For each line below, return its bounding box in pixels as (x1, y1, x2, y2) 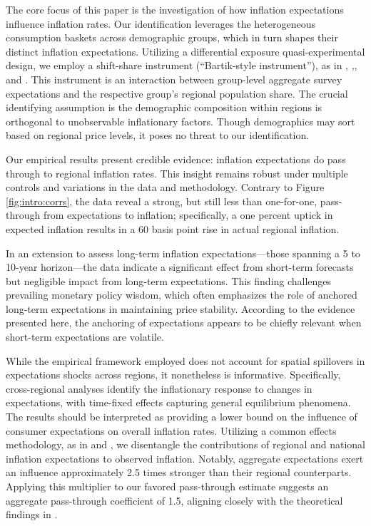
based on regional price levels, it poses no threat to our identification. (6, 128, 310, 143)
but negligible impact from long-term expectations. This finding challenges (6, 273, 332, 288)
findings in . (6, 507, 58, 522)
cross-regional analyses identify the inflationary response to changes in (6, 381, 312, 396)
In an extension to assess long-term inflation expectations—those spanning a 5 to (6, 245, 360, 260)
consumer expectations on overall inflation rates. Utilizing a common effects (6, 423, 337, 438)
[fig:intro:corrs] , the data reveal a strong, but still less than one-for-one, (6, 193, 317, 208)
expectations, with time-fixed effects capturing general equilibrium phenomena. (6, 395, 351, 410)
